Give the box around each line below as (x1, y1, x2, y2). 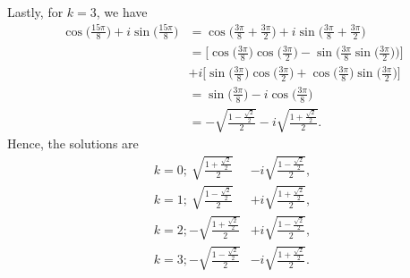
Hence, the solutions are (7, 134, 139, 153)
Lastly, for (7, 2, 64, 21)
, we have (96, 2, 148, 21)
